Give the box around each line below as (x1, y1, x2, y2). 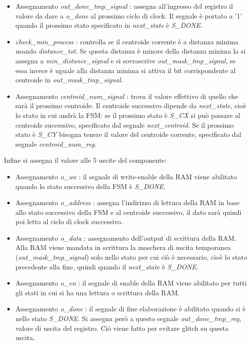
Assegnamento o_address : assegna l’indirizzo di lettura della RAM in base (15, 197, 240, 208)
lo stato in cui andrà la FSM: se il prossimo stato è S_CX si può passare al (15, 110, 240, 120)
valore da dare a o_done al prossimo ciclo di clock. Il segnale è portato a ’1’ (15, 10, 242, 20)
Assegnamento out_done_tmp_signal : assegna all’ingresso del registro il (15, 1, 233, 11)
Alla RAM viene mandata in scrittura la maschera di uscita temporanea (15, 242, 231, 252)
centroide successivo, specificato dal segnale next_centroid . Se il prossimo (15, 119, 234, 130)
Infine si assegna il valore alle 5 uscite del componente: (4, 155, 167, 165)
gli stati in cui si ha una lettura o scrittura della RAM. (15, 287, 180, 297)
